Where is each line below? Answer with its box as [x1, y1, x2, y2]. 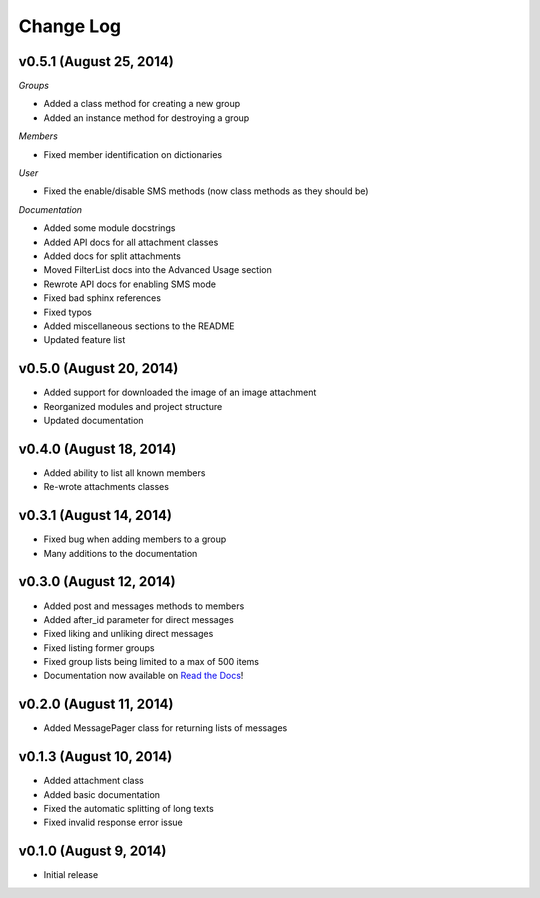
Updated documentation [43, 415, 144, 426]
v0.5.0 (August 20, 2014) [18, 360, 179, 377]
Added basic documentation [43, 788, 160, 800]
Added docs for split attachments [43, 250, 182, 262]
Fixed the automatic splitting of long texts [43, 803, 214, 815]
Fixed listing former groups [43, 641, 155, 654]
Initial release [43, 869, 99, 881]
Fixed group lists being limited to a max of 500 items [43, 656, 260, 668]
